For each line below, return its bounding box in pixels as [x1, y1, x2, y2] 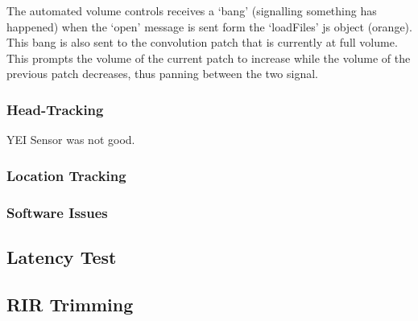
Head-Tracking [6, 99, 104, 119]
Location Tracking [6, 165, 126, 185]
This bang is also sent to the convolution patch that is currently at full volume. [6, 34, 398, 51]
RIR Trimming [6, 291, 134, 316]
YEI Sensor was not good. [6, 131, 135, 148]
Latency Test [6, 244, 117, 269]
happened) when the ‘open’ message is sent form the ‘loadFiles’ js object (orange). [6, 18, 412, 35]
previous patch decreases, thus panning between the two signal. [6, 65, 319, 82]
